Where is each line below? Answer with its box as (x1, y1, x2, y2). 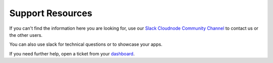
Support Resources (9, 8, 93, 19)
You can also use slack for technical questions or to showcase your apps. (9, 41, 163, 47)
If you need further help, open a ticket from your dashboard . (9, 50, 135, 56)
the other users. (9, 32, 43, 38)
